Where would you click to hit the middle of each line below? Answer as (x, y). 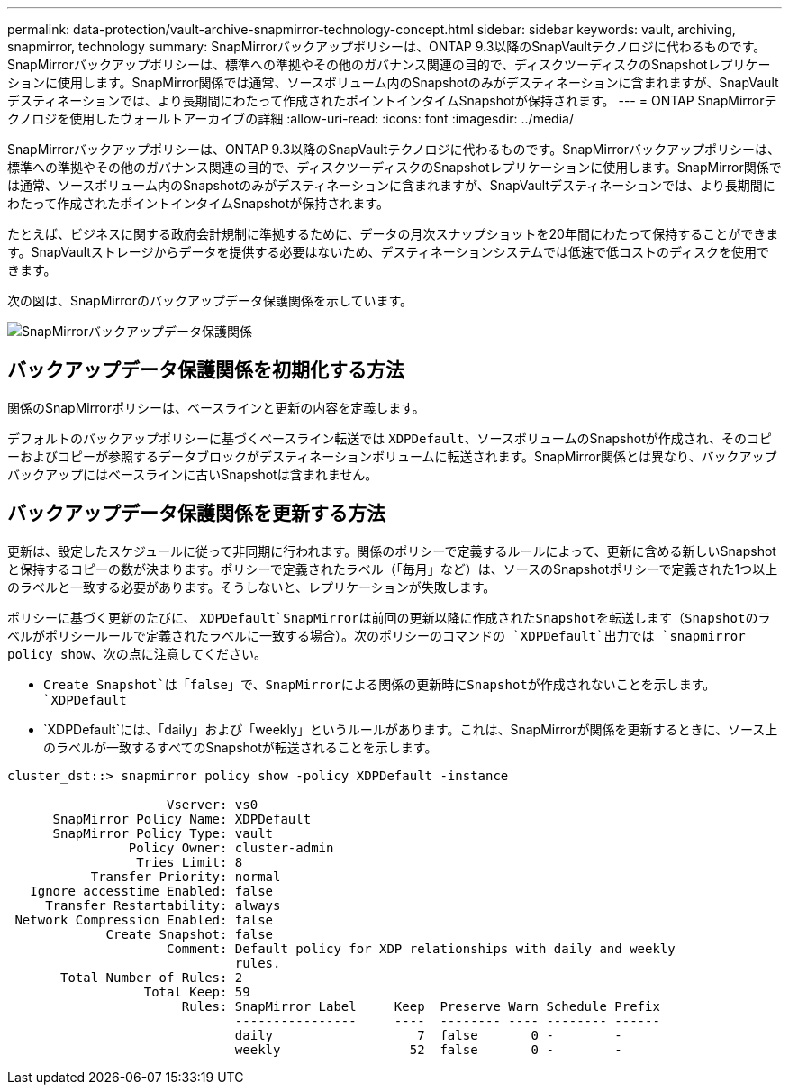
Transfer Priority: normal (186, 876)
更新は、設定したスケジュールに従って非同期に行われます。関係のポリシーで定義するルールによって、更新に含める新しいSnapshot (392, 551)
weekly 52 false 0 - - (428, 1049)
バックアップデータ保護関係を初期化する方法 (206, 370)
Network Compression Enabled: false (144, 919)
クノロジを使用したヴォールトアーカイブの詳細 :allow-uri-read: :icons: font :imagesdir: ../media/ (290, 118)
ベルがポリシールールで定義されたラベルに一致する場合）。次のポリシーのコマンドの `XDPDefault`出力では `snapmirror (376, 636)
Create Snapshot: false (190, 934)
